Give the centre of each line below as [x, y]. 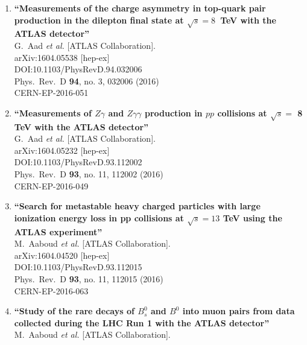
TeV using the [252, 217]
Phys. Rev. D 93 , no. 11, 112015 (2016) [89, 278]
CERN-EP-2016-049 [51, 185]
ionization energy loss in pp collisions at [99, 217]
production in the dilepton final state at [99, 20]
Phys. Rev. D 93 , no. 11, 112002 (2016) [89, 174]
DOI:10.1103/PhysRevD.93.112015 [78, 267]
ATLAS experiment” [58, 231]
